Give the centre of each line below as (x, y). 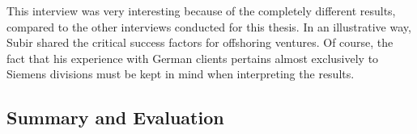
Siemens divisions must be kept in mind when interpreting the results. (181, 74)
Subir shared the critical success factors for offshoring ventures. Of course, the (200, 42)
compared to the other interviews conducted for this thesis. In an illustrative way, (209, 26)
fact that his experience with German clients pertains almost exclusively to (193, 58)
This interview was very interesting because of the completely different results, (201, 10)
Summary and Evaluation (115, 117)
